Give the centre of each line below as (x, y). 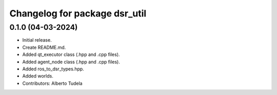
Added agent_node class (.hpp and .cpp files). (71, 62)
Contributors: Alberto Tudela (52, 83)
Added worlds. (38, 76)
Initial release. (37, 40)
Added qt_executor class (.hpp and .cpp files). (71, 54)
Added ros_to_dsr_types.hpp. (53, 69)
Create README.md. (44, 47)
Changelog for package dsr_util (78, 13)
